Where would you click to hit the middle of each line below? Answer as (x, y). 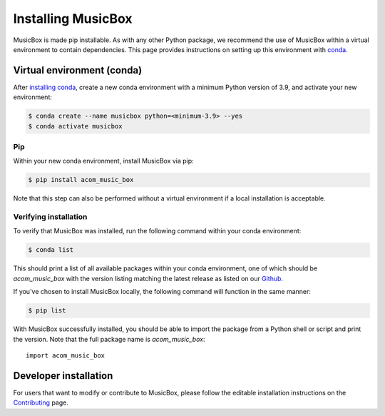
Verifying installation (50, 217)
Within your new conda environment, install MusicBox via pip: (103, 161)
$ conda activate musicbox (75, 126)
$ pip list (47, 311)
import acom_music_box (66, 355)
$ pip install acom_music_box (81, 180)
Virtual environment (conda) (78, 70)
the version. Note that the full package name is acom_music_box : (109, 339)
